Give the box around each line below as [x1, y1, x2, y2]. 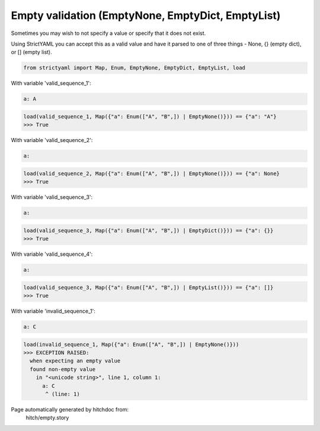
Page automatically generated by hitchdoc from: [11, 406, 129, 413]
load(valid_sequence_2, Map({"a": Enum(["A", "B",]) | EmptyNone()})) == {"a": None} [23, 170, 280, 177]
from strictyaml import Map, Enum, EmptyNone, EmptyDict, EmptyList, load [23, 65, 246, 71]
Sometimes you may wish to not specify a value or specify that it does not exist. [11, 30, 206, 37]
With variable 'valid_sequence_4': [11, 250, 93, 258]
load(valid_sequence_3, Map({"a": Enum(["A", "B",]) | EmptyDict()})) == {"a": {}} [23, 227, 274, 234]
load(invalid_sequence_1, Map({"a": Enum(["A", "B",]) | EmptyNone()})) [23, 341, 239, 348]
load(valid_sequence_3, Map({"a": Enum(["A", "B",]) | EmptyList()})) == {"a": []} [23, 284, 274, 291]
